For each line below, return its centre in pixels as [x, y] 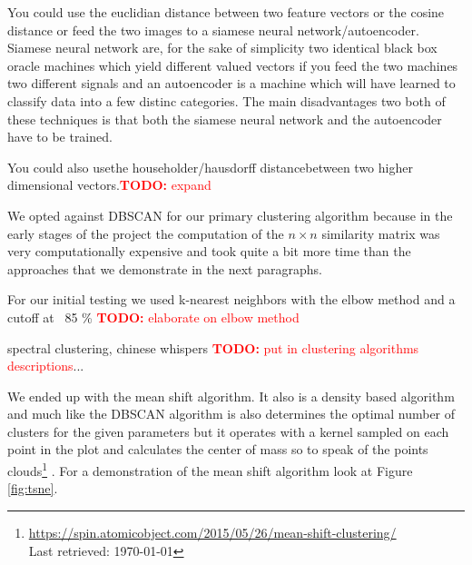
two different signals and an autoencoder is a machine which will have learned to [231, 83]
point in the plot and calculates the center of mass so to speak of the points [218, 449]
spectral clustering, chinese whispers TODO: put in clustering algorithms [213, 347]
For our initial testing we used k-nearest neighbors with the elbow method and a [231, 299]
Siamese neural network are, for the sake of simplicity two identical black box [222, 48]
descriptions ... [46, 366]
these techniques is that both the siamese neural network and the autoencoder [225, 119]
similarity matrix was [381, 233]
